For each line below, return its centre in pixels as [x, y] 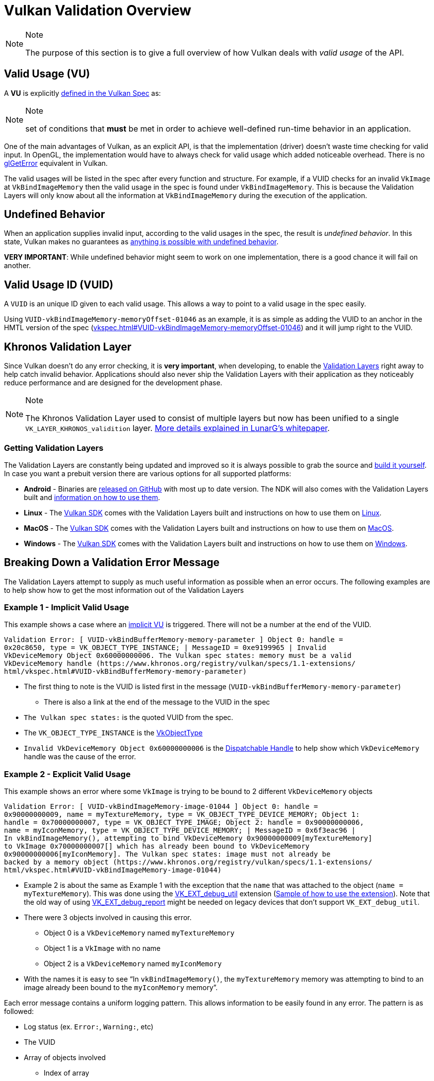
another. [17, 266]
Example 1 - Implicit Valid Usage [67, 608]
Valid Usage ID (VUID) [59, 285]
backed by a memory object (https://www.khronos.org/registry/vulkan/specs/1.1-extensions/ [188, 862]
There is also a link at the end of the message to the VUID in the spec [157, 702]
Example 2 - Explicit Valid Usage [67, 774]
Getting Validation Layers [54, 448]
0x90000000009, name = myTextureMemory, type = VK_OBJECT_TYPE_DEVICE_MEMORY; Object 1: [182, 815]
